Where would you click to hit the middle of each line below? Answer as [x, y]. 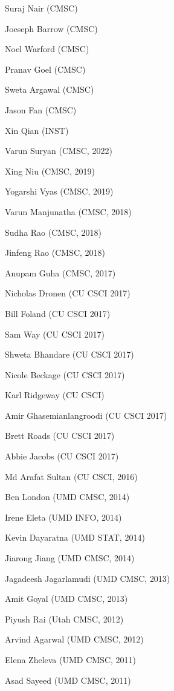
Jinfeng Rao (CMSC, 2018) [55, 252]
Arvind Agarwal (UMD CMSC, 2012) [74, 639]
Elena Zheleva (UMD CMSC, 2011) [70, 659]
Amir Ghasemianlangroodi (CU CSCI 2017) [86, 415]
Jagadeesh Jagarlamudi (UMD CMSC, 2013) [88, 578]
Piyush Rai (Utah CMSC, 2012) [64, 619]
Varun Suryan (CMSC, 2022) [59, 151]
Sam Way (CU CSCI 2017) [55, 334]
